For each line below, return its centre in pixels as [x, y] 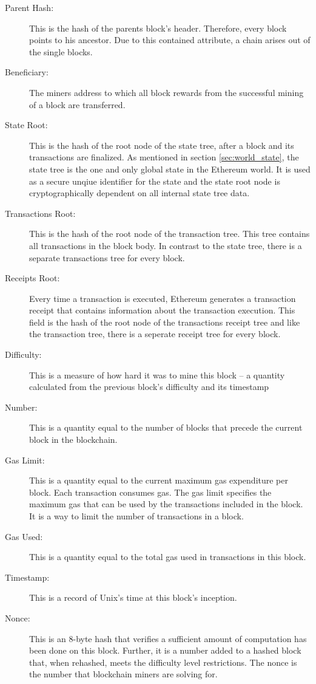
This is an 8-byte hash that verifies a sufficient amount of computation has [168, 638]
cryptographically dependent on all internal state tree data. [140, 193]
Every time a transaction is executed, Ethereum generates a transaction [163, 298]
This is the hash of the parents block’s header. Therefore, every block [158, 28]
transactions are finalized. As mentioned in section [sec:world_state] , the [164, 157]
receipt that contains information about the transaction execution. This [162, 310]
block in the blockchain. [73, 439]
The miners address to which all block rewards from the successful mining [166, 92]
